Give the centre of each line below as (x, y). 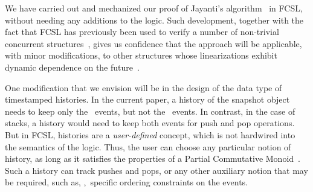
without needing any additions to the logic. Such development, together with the (154, 20)
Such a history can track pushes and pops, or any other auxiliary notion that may (156, 170)
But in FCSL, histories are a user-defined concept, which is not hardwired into (150, 134)
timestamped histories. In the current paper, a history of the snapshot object (147, 99)
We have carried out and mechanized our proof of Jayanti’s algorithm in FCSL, (154, 8)
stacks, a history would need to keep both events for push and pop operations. (150, 123)
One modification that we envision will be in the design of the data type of (144, 87)
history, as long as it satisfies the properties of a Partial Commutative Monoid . (153, 158)
